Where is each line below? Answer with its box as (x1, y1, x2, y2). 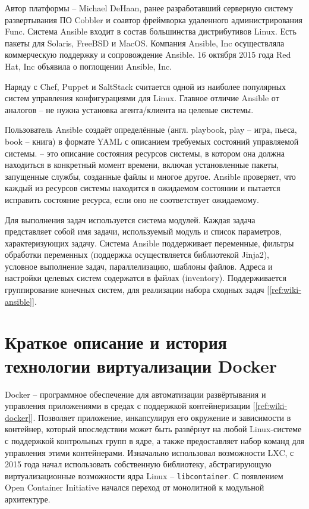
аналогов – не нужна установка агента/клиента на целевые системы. (5, 103, 254, 115)
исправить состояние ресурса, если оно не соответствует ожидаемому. (5, 193, 259, 205)
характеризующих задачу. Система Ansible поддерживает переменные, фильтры (5, 236, 294, 249)
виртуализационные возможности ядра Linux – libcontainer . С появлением (5, 469, 283, 482)
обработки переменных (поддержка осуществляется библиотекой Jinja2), (5, 248, 270, 261)
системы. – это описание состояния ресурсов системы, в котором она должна (5, 146, 285, 159)
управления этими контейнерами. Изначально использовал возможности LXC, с (5, 446, 294, 458)
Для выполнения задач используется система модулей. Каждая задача (5, 213, 256, 226)
